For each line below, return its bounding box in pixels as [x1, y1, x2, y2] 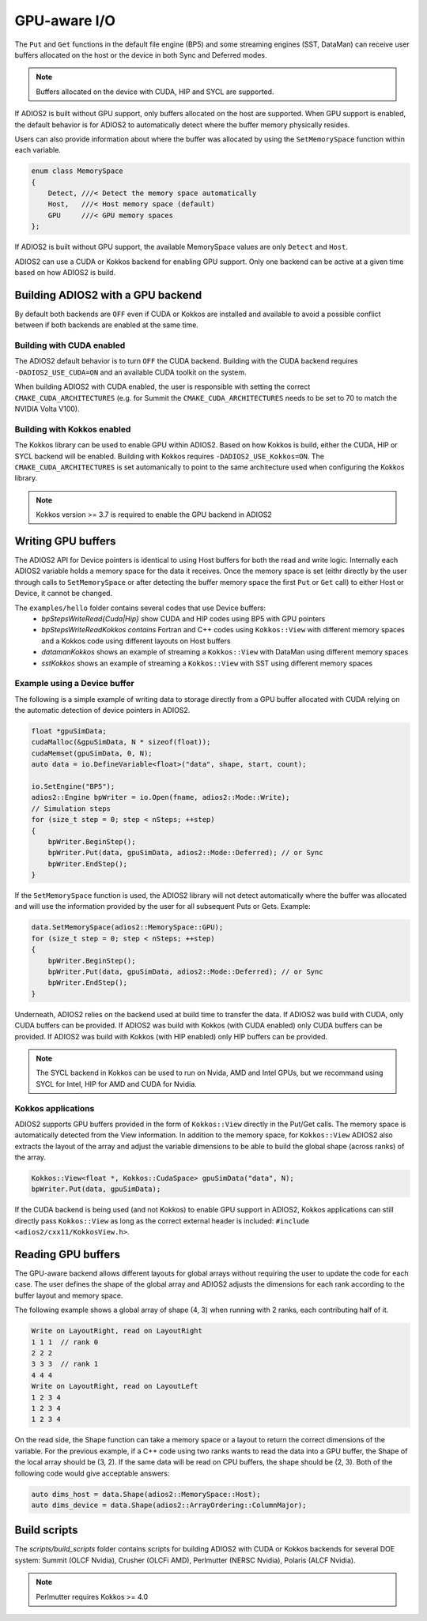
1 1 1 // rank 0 [31, 1337, 99, 1347]
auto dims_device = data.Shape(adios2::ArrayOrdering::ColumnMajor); [31, 1500, 307, 1510]
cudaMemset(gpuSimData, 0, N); [31, 748, 153, 758]
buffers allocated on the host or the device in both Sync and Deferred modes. [14, 50, 267, 59]
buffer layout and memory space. [14, 1291, 123, 1300]
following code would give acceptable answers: [14, 1468, 170, 1478]
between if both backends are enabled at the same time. [14, 320, 199, 330]
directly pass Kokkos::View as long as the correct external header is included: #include [14, 1216, 310, 1225]
